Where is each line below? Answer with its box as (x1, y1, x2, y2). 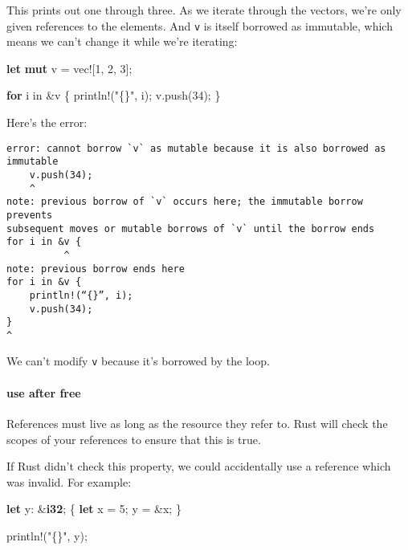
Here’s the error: (6, 114, 88, 131)
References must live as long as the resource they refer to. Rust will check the (6, 414, 388, 431)
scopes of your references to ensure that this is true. (6, 430, 261, 447)
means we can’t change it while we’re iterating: (6, 33, 238, 50)
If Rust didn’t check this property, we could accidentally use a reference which (6, 458, 391, 475)
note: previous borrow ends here (6, 263, 185, 275)
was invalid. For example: (6, 473, 132, 490)
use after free (6, 384, 81, 401)
